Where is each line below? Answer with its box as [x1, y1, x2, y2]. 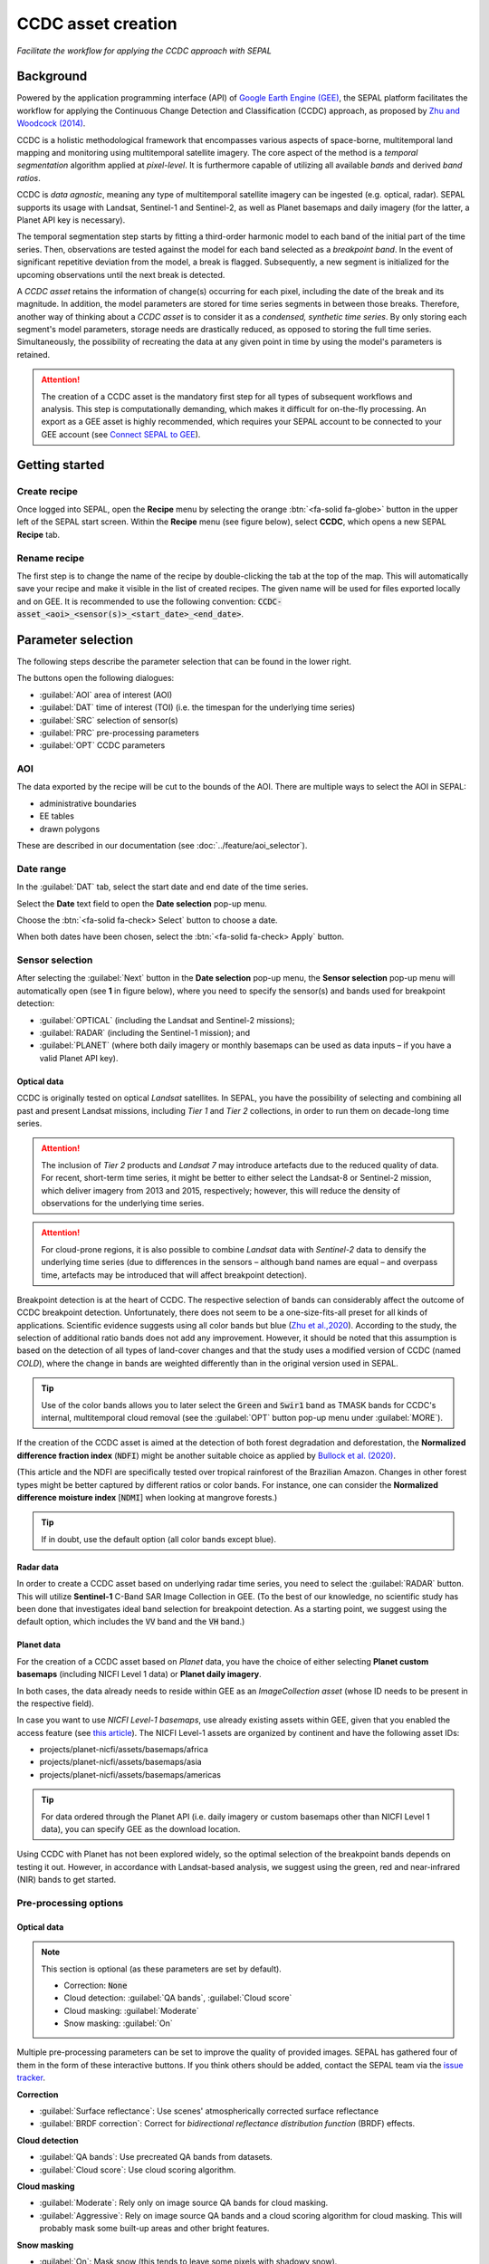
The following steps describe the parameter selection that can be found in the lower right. [16, 656, 352, 667]
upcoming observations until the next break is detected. [16, 269, 225, 280]
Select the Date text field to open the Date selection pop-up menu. [16, 897, 267, 909]
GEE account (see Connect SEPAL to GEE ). [41, 428, 201, 439]
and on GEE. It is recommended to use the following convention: [16, 596, 256, 607]
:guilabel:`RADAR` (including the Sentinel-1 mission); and [39, 1028, 251, 1039]
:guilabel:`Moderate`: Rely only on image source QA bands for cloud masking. [39, 2197, 329, 2209]
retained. [16, 349, 51, 360]
